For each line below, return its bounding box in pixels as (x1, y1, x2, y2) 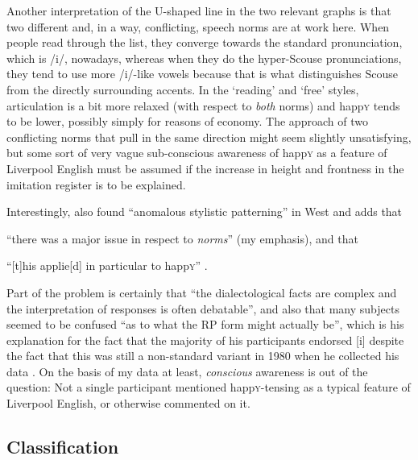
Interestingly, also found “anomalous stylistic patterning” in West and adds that (6, 203, 403, 220)
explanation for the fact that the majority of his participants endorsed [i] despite (6, 331, 404, 348)
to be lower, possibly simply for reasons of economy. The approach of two (6, 113, 368, 130)
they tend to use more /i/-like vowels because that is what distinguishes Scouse (6, 65, 398, 82)
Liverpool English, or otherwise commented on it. (6, 395, 250, 412)
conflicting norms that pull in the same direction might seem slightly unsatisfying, (6, 128, 412, 145)
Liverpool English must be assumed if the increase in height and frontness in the (6, 160, 404, 176)
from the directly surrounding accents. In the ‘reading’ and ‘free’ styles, (6, 81, 359, 97)
